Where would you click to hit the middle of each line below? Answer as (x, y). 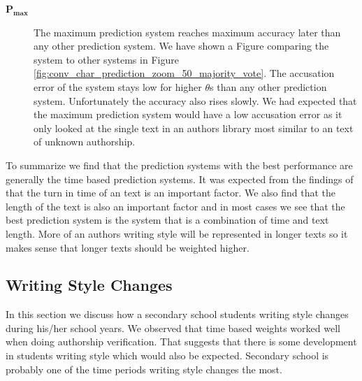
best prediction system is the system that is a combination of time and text (167, 220)
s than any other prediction (268, 86)
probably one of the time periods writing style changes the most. (144, 369)
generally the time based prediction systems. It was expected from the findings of (180, 179)
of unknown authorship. (85, 142)
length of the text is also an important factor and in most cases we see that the (175, 206)
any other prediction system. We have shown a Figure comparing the (181, 46)
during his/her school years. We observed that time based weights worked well (173, 328)
